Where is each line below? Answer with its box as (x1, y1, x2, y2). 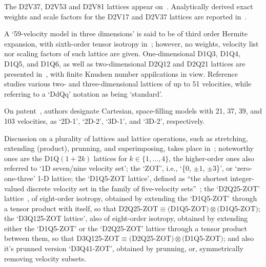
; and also (223, 233, 254, 243)
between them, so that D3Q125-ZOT (4, 233, 120, 243)
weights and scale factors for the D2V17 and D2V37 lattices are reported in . (4, 11, 247, 21)
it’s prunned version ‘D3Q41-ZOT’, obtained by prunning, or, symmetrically (4, 243, 243, 254)
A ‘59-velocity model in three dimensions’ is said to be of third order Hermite (4, 28, 248, 39)
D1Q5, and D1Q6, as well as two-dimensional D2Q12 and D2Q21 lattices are (4, 58, 245, 69)
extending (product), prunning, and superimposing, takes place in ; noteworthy (4, 143, 254, 153)
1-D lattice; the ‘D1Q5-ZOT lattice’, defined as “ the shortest (37, 172, 228, 183)
